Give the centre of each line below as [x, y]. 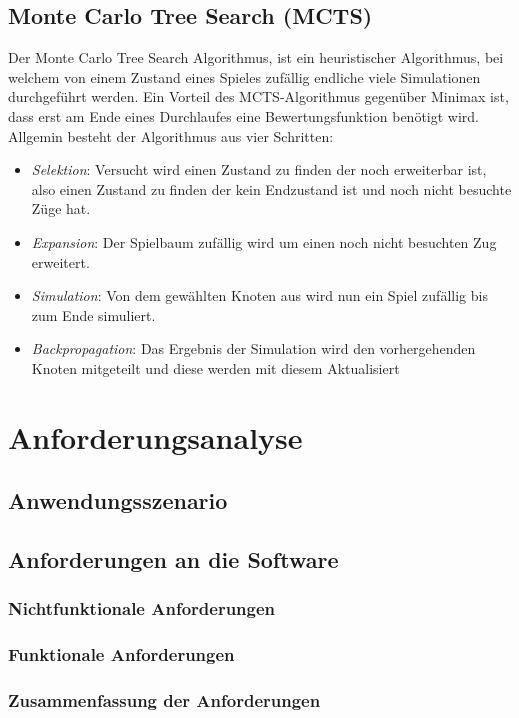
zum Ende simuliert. [93, 314]
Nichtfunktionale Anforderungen [142, 608]
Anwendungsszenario [118, 500]
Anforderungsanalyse [155, 436]
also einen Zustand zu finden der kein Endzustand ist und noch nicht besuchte [271, 188]
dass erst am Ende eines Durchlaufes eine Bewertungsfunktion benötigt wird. [243, 115]
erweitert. [60, 261]
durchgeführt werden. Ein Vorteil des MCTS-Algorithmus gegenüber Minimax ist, [258, 96]
